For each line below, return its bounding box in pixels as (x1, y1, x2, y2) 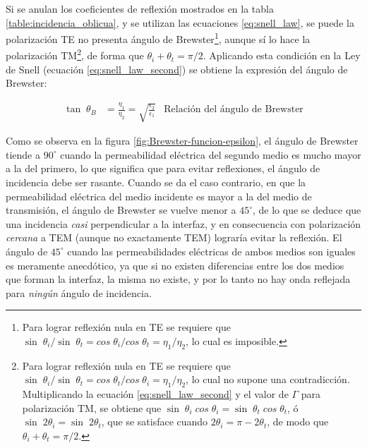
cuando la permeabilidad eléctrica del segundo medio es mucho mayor (60, 147, 361, 162)
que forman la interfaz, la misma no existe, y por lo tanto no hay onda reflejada (6, 272, 351, 286)
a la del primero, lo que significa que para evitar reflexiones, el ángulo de (6, 161, 320, 176)
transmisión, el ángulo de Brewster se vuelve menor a (6, 202, 236, 217)
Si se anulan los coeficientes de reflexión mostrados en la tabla (6, 1, 274, 16)
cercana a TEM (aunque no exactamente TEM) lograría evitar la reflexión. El (6, 230, 342, 245)
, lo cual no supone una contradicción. (186, 372, 350, 387)
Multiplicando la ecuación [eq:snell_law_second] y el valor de (22, 387, 289, 401)
